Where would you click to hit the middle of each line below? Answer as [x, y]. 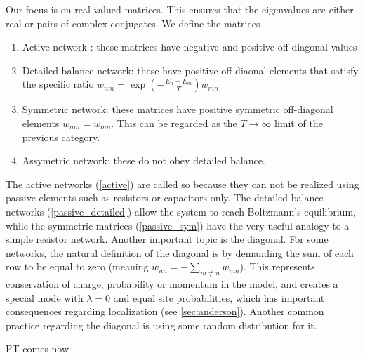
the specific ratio [58, 84]
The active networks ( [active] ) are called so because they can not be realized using [182, 184]
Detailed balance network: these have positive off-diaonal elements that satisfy [190, 70]
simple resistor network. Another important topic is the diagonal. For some [167, 239]
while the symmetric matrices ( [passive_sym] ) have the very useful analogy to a [178, 225]
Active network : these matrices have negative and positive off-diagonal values [190, 47]
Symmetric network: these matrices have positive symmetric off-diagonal [178, 109]
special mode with [45, 297]
